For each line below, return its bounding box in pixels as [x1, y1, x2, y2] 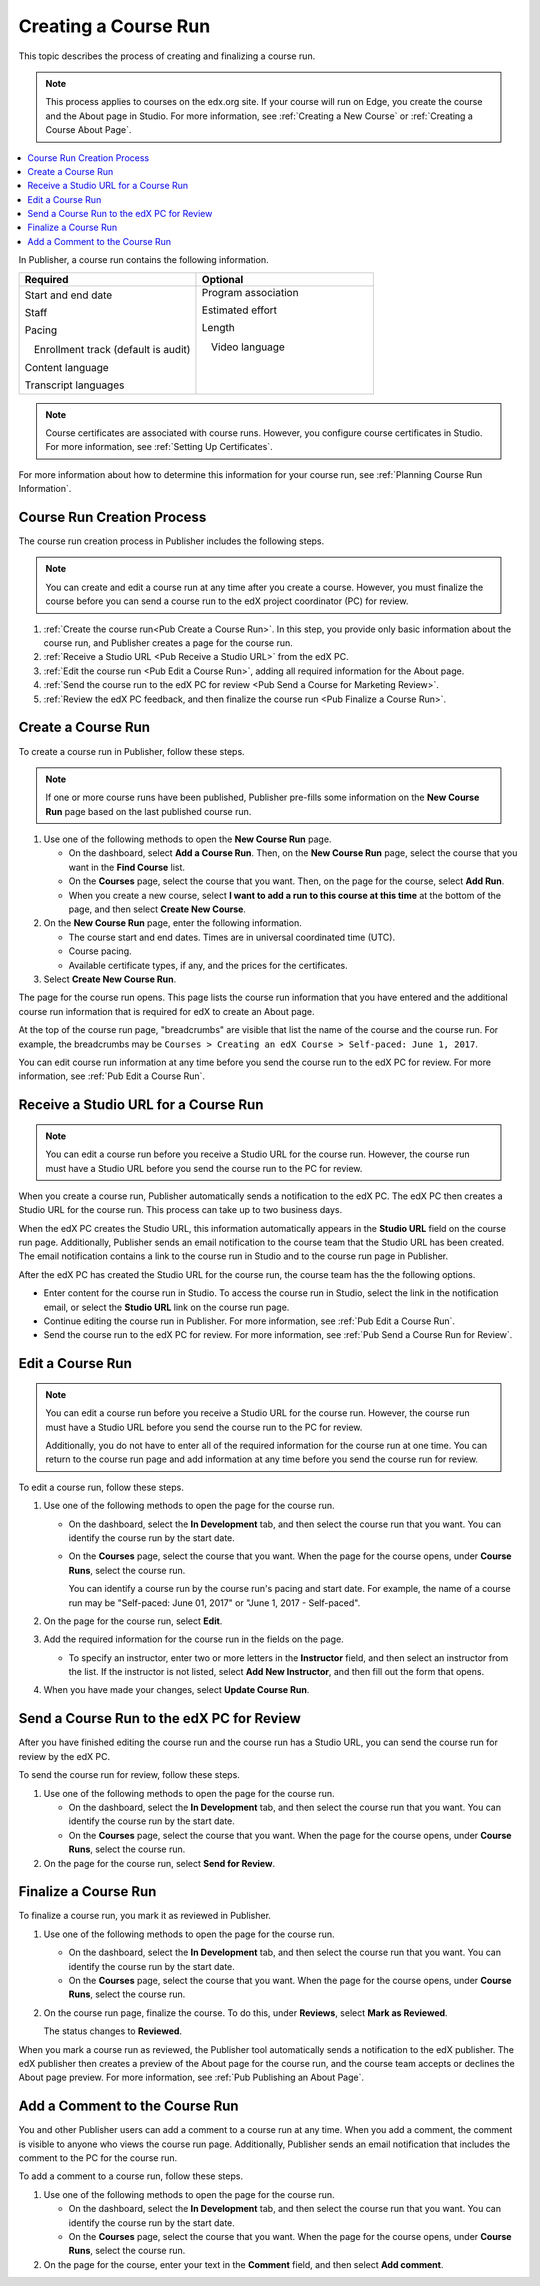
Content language [24, 360, 109, 374]
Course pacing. [68, 945, 132, 957]
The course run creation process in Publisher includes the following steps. [18, 535, 325, 547]
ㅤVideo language [201, 340, 285, 354]
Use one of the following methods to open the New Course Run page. [43, 833, 332, 845]
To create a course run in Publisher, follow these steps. [18, 745, 245, 757]
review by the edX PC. [18, 1750, 110, 1762]
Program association [201, 285, 299, 299]
